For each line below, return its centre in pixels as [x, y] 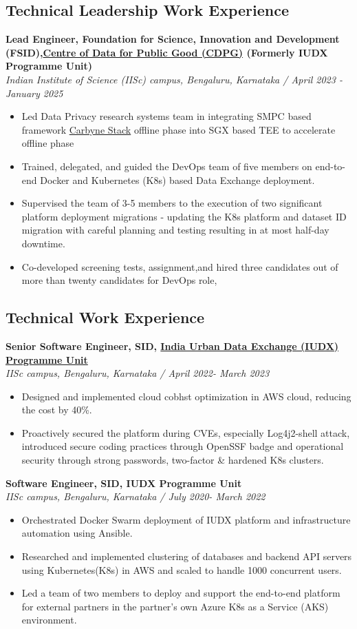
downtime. [43, 243]
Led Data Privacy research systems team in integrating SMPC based [166, 116]
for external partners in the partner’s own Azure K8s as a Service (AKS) [175, 606]
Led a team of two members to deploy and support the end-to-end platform [181, 593]
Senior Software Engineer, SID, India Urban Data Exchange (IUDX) [172, 346]
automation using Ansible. [77, 533]
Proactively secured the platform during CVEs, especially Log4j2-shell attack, [186, 432]
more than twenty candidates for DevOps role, [119, 280]
